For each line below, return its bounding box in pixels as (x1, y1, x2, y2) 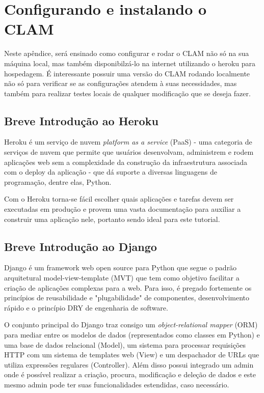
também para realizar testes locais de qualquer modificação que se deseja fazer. (4, 88, 251, 98)
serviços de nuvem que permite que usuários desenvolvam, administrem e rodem (4, 147, 254, 157)
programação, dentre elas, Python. (4, 176, 112, 187)
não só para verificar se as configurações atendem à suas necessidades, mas (4, 78, 237, 89)
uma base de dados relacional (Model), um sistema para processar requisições (4, 339, 246, 350)
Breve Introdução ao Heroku (4, 113, 159, 128)
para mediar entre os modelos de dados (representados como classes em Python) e (4, 329, 260, 340)
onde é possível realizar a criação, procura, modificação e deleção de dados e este (4, 369, 256, 380)
